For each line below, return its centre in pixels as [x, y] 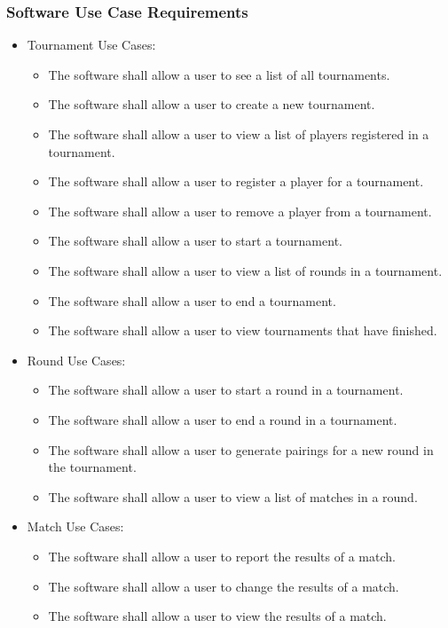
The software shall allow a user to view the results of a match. [217, 616]
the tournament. [92, 467]
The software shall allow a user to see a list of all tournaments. [219, 74]
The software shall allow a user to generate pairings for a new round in [241, 449]
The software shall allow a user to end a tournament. [192, 300]
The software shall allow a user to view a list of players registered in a [239, 134]
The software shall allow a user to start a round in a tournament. [226, 390]
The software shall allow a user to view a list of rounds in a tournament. [245, 270]
